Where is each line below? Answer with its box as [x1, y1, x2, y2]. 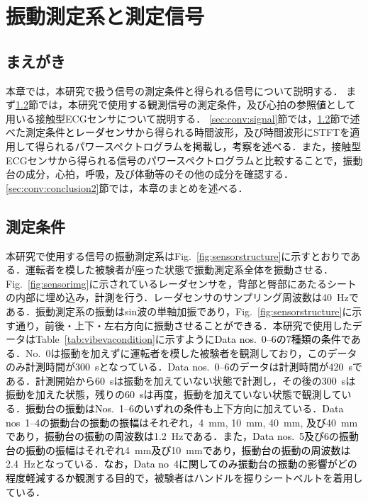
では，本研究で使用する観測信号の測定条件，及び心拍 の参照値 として [38, 97, 356, 112]
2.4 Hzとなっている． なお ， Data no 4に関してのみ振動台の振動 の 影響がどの [6, 456, 357, 471]
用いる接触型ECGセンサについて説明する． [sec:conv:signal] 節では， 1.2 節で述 [6, 111, 360, 125]
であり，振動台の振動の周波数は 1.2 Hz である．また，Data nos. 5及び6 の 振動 [6, 429, 359, 443]
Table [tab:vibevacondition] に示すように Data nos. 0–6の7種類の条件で [35, 332, 351, 346]
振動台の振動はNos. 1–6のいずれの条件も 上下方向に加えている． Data [26, 401, 344, 416]
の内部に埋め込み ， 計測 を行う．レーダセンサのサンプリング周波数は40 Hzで [6, 290, 359, 305]
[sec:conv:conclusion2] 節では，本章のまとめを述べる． [6, 180, 248, 195]
